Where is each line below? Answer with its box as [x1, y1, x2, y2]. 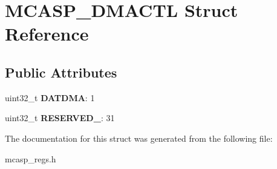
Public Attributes [5, 62, 117, 81]
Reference [5, 21, 89, 46]
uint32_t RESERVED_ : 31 [5, 111, 115, 124]
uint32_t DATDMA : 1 [5, 91, 95, 104]
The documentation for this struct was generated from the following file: [5, 131, 273, 144]
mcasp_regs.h [5, 152, 56, 165]
